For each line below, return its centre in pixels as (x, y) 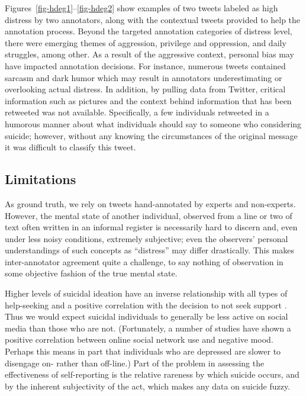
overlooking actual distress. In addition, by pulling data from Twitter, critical (145, 89)
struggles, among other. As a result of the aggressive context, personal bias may (149, 54)
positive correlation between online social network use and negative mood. (139, 339)
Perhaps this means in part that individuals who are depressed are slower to (143, 351)
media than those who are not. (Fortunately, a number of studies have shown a (148, 328)
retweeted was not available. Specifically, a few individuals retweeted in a (137, 112)
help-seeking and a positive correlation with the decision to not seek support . (146, 305)
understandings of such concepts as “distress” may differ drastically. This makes (150, 250)
